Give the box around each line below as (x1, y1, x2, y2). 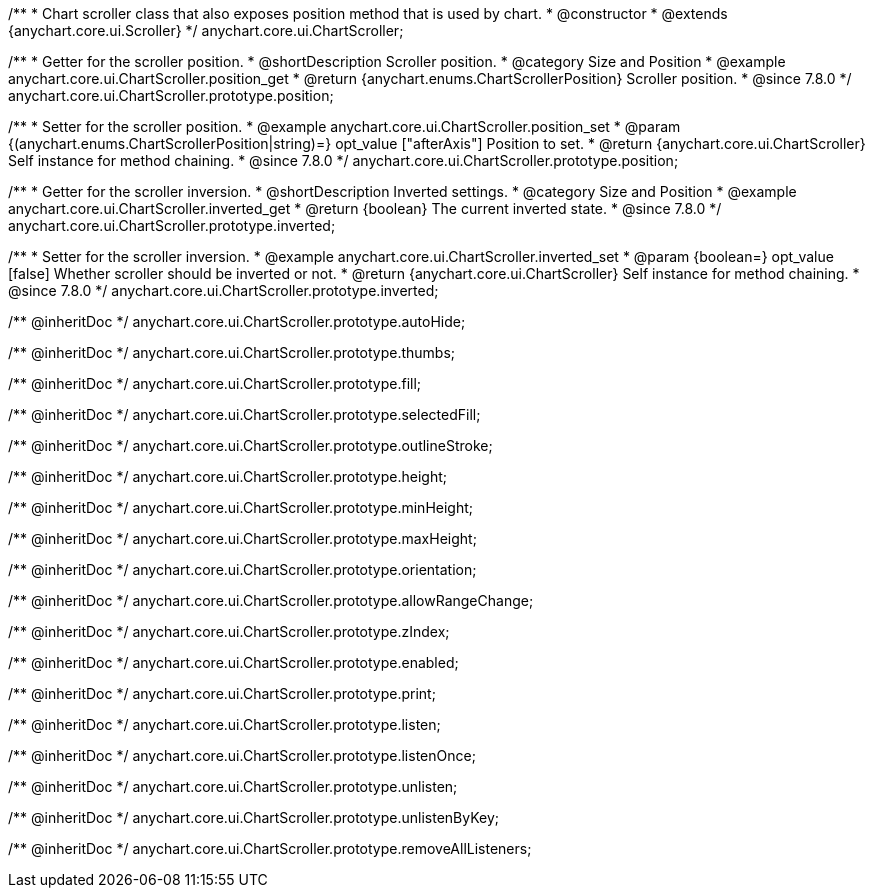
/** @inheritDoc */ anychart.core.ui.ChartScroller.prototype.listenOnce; (8, 747, 476, 764)
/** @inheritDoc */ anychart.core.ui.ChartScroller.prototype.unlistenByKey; (8, 809, 499, 826)
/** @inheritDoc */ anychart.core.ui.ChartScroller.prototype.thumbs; (8, 344, 456, 361)
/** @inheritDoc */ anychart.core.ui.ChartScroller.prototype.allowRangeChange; (8, 592, 534, 609)
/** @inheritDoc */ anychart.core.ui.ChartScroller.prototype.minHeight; (8, 499, 474, 516)
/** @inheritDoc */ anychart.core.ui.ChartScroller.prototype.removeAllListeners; (8, 840, 532, 857)
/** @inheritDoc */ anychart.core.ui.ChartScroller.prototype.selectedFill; (8, 406, 481, 423)
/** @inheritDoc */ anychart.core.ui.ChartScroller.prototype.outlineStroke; (8, 437, 493, 454)
